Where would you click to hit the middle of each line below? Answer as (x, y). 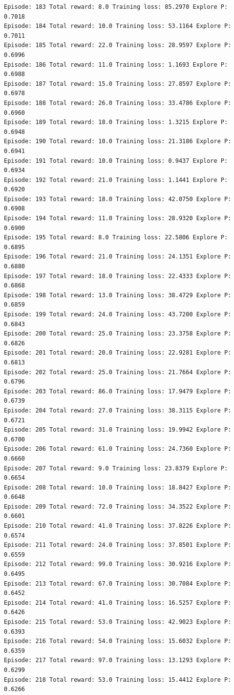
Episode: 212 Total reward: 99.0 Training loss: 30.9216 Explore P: (118, 564)
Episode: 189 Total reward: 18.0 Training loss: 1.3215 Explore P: (116, 122)
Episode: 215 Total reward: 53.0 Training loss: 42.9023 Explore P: (118, 622)
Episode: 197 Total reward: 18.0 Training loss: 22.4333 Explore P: (118, 276)
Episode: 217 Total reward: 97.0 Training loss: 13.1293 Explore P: (118, 660)
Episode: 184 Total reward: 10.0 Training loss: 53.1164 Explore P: (118, 26)
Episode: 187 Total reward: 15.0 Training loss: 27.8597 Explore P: (118, 84)
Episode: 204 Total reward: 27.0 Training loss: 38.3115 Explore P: (118, 410)
